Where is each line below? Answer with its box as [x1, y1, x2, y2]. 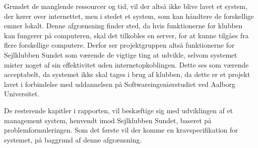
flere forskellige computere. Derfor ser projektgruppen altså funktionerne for [4, 40, 235, 50]
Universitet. [4, 88, 40, 99]
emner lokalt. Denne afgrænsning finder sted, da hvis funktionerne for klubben [4, 20, 243, 31]
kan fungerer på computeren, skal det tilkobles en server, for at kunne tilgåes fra [4, 30, 249, 40]
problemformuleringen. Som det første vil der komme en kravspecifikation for [4, 125, 238, 135]
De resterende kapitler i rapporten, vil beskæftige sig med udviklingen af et [4, 105, 233, 115]
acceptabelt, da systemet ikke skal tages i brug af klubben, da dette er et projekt [4, 69, 250, 79]
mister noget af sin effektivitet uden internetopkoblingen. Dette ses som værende [4, 59, 249, 70]
